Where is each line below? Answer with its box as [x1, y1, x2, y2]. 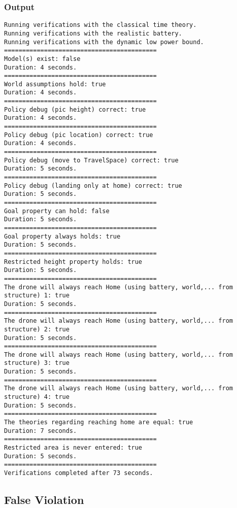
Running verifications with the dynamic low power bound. [4, 38, 204, 46]
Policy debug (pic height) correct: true [4, 106, 146, 113]
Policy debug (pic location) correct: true [4, 131, 153, 139]
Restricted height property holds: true [4, 258, 143, 265]
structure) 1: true [4, 292, 70, 299]
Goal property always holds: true [4, 232, 121, 240]
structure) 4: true [4, 393, 70, 401]
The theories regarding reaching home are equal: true [4, 419, 193, 426]
